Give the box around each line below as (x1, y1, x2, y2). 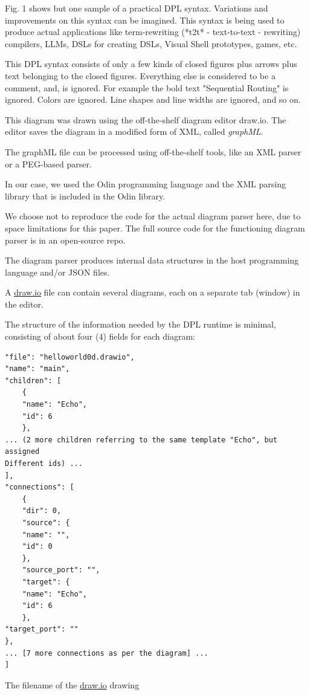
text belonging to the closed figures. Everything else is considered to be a (5, 69, 276, 82)
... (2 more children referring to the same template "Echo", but (5, 435, 278, 444)
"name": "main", (5, 364, 70, 373)
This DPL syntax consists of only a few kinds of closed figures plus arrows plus (5, 57, 297, 70)
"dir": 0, (22, 506, 62, 516)
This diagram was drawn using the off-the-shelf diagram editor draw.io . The (5, 113, 286, 126)
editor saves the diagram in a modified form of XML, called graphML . (5, 125, 263, 138)
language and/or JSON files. (5, 265, 110, 278)
